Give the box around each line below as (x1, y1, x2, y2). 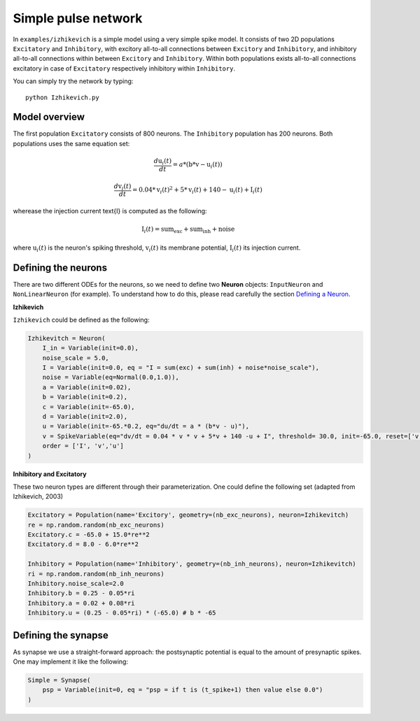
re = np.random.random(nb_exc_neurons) (27, 521, 164, 529)
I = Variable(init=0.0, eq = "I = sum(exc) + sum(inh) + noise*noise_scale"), (42, 364, 320, 372)
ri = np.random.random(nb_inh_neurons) (27, 570, 164, 578)
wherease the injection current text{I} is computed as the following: (13, 207, 207, 215)
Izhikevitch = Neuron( (27, 334, 106, 342)
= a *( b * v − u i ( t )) (172, 161, 223, 171)
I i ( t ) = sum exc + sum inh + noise (141, 225, 235, 235)
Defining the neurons (13, 262, 108, 273)
